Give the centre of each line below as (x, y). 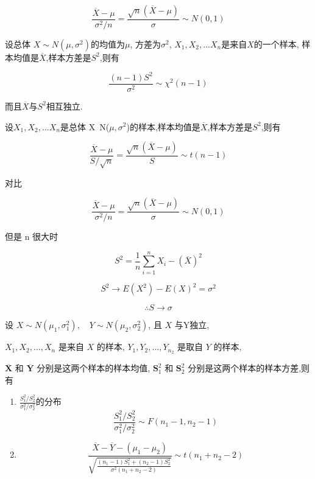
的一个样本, (276, 44)
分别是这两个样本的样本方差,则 (249, 368)
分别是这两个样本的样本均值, (94, 368)
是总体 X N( (85, 126)
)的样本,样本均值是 (163, 126)
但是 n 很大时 (32, 236)
